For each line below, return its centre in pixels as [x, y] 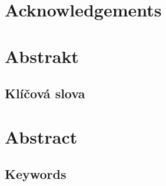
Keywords [36, 174]
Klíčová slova [45, 93]
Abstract [41, 136]
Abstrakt [42, 56]
